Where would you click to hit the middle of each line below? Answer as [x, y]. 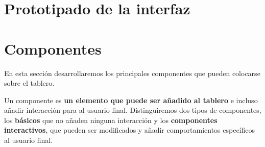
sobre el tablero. [29, 83]
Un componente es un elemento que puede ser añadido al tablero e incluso [131, 100]
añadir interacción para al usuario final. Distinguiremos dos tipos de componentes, [133, 110]
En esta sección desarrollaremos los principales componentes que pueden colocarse [132, 73]
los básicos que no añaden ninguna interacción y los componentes [111, 120]
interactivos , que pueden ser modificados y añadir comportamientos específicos [130, 130]
